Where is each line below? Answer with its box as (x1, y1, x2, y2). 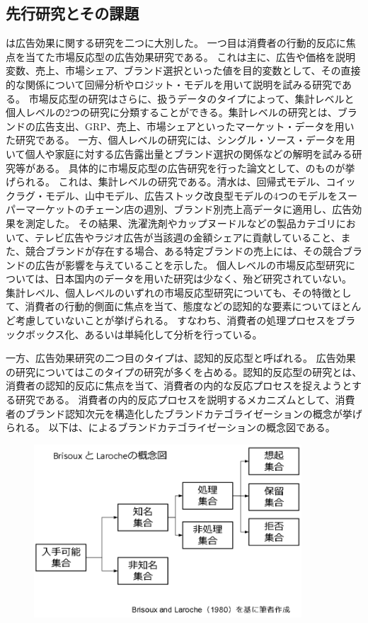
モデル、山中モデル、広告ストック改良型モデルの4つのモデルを (45, 188, 338, 202)
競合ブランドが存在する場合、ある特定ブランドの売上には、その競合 (25, 244, 343, 258)
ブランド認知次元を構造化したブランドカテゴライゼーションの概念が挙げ (25, 406, 362, 421)
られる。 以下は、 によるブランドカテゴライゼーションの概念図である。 (6, 420, 335, 435)
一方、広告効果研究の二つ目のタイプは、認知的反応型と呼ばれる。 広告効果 (6, 350, 356, 365)
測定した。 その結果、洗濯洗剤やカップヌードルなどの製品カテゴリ (25, 215, 336, 230)
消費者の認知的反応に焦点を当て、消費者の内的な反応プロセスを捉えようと (6, 378, 352, 393)
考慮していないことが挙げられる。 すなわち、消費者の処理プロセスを (15, 313, 336, 328)
